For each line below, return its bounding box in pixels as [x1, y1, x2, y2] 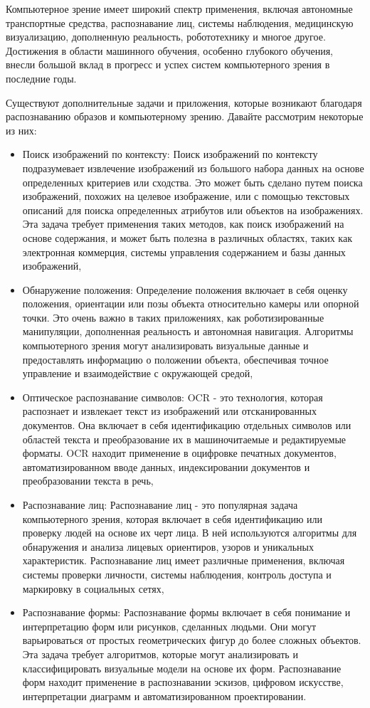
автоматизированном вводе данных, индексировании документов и [22, 459, 310, 474]
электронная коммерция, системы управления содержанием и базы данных [22, 244, 346, 259]
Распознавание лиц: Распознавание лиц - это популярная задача [22, 497, 298, 512]
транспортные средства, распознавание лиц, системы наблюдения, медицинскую [6, 15, 354, 30]
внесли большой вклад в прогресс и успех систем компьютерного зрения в [6, 57, 330, 72]
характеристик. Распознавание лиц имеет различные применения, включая [22, 553, 345, 568]
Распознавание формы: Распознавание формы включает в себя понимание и [22, 605, 351, 620]
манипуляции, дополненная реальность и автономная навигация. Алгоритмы [22, 324, 354, 339]
